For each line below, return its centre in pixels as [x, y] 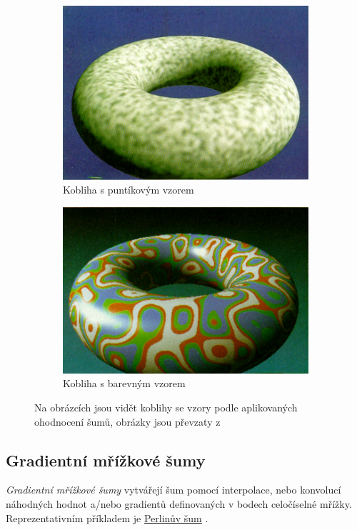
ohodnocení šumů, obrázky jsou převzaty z [127, 421]
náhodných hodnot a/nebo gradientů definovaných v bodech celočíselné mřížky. [179, 503]
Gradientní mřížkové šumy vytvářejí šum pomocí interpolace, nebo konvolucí [174, 490]
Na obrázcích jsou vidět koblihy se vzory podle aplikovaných [166, 407]
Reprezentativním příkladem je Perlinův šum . [107, 517]
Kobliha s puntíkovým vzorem [129, 190]
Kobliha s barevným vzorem [124, 383]
